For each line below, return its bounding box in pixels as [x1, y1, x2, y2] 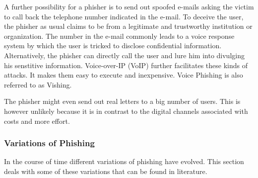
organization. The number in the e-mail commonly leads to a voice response [4, 30, 235, 41]
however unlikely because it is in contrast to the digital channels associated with [4, 105, 248, 116]
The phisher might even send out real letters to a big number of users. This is [4, 96, 241, 106]
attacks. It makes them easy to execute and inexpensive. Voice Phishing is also [4, 70, 243, 80]
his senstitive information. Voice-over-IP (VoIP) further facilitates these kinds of [4, 60, 248, 70]
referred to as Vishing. [4, 79, 72, 89]
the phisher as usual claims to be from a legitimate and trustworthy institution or [4, 21, 253, 31]
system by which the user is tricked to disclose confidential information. [4, 40, 222, 51]
